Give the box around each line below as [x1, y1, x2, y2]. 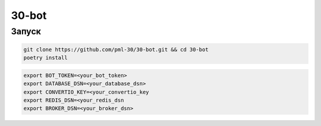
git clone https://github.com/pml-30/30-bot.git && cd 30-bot [23, 46, 209, 53]
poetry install [23, 54, 68, 62]
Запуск [11, 26, 42, 37]
